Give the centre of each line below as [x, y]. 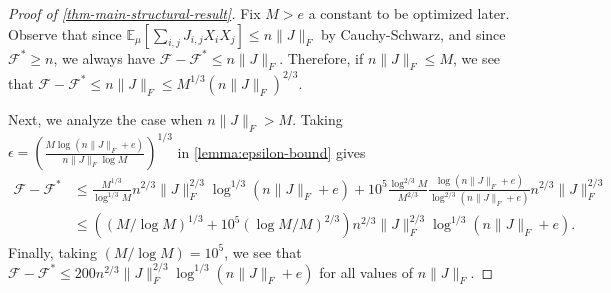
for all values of [366, 271]
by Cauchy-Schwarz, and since [413, 33]
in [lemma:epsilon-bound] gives [271, 151]
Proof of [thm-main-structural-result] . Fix [134, 13]
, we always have [104, 57]
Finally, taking [52, 251]
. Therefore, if [321, 57]
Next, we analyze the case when [105, 118]
